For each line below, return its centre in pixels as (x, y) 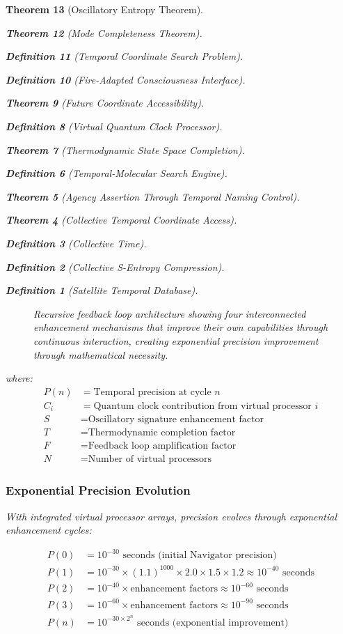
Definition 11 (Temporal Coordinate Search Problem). (125, 56)
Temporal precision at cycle (152, 392)
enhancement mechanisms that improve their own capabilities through (181, 327)
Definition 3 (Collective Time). (76, 243)
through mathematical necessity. (101, 354)
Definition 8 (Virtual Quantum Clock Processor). (114, 126)
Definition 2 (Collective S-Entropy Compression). (115, 266)
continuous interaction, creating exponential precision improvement (176, 340)
